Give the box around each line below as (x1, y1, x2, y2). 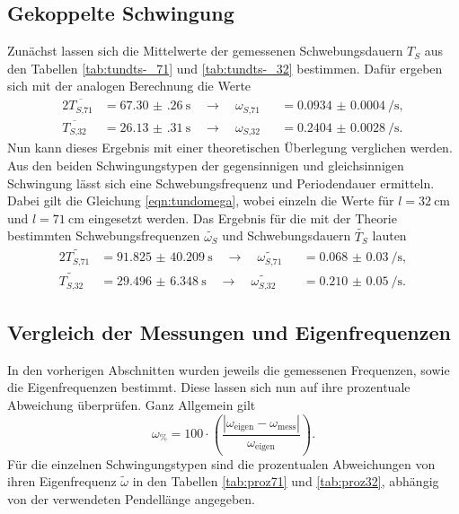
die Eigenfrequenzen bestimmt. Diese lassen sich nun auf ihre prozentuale (7, 378, 410, 396)
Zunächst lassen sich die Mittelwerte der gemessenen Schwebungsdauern (7, 41, 403, 60)
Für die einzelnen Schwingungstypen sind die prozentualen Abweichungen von (7, 454, 436, 473)
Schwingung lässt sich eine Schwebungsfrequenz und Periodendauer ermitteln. (7, 173, 435, 192)
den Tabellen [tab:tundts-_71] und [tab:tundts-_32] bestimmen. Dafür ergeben (7, 58, 443, 77)
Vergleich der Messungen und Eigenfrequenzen (7, 318, 452, 345)
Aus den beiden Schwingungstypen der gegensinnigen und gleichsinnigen (7, 155, 404, 174)
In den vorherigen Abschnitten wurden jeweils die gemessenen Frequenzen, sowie (7, 360, 450, 379)
